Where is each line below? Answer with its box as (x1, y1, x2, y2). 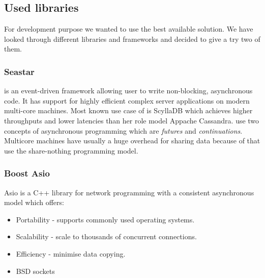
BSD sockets (16, 265, 55, 276)
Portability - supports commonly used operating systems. (16, 214, 195, 224)
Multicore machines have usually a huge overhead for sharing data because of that (4, 135, 260, 146)
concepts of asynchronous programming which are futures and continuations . (4, 125, 243, 136)
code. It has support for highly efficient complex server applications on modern (4, 95, 250, 106)
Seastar (4, 65, 35, 78)
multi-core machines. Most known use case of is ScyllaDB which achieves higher (4, 105, 253, 116)
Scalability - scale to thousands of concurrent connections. (16, 231, 197, 242)
